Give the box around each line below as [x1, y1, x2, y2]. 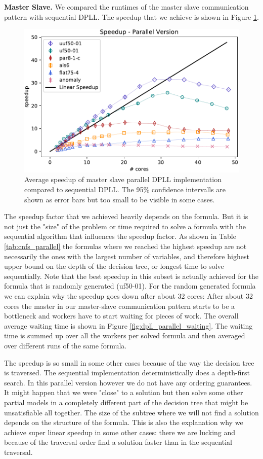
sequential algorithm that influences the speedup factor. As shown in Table [4, 231, 236, 241]
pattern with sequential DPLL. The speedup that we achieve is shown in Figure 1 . [4, 11, 259, 22]
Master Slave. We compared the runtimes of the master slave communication [4, 2, 249, 12]
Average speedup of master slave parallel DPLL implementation [24, 174, 222, 185]
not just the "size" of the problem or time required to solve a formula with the [4, 221, 246, 231]
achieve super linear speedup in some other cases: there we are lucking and [4, 427, 236, 437]
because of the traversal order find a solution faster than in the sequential [4, 437, 232, 447]
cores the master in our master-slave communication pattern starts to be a [4, 300, 235, 311]
